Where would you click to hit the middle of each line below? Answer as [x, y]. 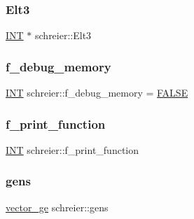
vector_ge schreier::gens [57, 207]
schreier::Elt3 [63, 35]
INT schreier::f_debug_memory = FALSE [97, 93]
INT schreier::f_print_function [72, 149]
